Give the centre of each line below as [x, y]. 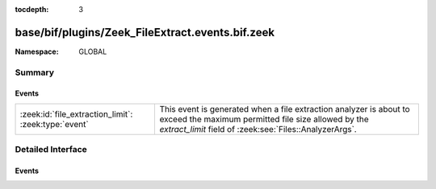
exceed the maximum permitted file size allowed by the [264, 119]
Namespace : [37, 51]
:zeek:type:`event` [54, 124]
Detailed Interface [51, 150]
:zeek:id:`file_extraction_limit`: [76, 114]
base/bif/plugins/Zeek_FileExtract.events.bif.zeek [145, 32]
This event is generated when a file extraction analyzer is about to [285, 109]
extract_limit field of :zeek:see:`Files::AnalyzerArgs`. [258, 129]
